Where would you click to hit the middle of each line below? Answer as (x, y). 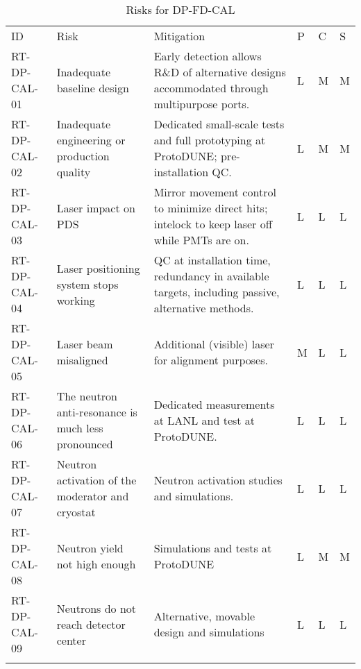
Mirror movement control (215, 192)
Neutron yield (90, 548)
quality (74, 172)
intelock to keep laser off (213, 224)
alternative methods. (204, 308)
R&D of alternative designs (220, 72)
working (76, 300)
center (71, 640)
